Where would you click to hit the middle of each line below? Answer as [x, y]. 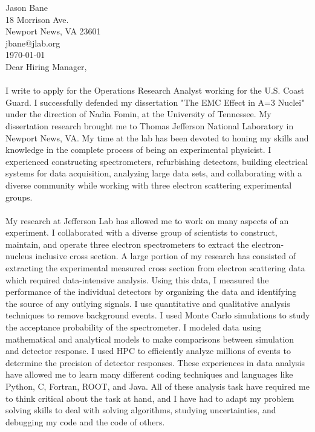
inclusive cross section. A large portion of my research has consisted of [165, 256]
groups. [19, 197]
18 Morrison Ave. [37, 19]
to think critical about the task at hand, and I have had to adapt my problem [150, 398]
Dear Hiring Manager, [46, 66]
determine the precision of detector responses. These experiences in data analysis [155, 362]
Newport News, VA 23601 [53, 31]
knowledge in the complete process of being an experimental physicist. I [138, 150]
